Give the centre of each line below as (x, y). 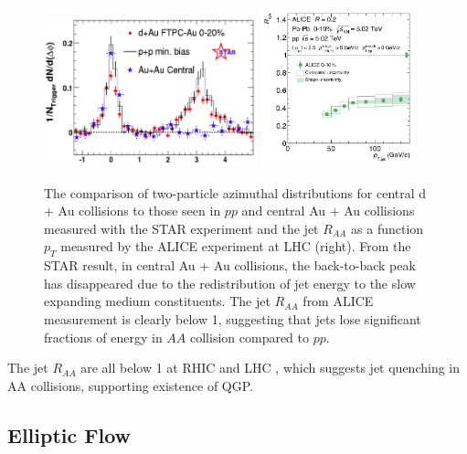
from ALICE (338, 301)
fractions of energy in (103, 337)
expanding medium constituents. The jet (157, 301)
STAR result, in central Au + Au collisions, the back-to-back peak (230, 265)
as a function (387, 228)
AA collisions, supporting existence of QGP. (130, 385)
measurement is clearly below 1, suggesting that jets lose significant (233, 318)
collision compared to (250, 337)
